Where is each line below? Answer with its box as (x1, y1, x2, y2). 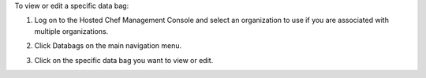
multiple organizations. (34, 26, 109, 35)
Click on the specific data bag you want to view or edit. (34, 55, 214, 65)
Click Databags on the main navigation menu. (34, 41, 182, 50)
